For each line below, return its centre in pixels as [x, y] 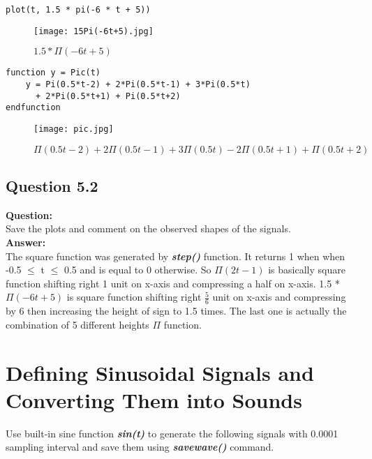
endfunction [33, 108]
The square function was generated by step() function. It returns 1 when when [176, 256]
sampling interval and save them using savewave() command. [140, 447]
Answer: [26, 242]
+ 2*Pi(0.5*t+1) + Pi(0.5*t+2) [108, 96]
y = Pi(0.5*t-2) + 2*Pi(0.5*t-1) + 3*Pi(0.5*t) [138, 84]
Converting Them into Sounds [154, 399]
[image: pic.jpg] [74, 129]
